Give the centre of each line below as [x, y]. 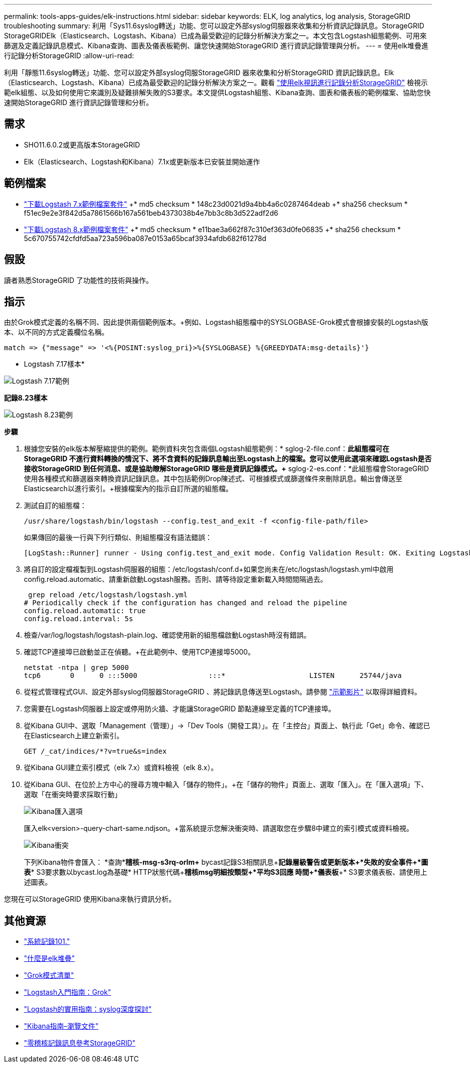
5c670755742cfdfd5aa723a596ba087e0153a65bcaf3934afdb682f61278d [145, 238]
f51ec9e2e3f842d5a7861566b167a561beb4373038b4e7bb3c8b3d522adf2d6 [151, 213]
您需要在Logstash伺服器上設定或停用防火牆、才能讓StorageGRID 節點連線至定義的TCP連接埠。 [180, 709]
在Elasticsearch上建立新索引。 [74, 736]
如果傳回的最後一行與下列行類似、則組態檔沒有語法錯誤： [118, 537]
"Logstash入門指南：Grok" [68, 992]
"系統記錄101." [47, 941]
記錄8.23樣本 [26, 398]
